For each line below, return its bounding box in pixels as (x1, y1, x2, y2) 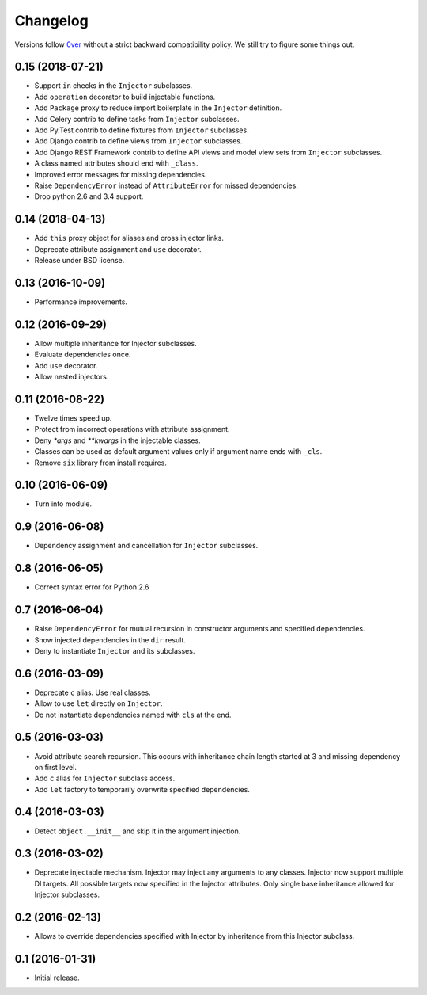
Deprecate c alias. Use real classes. (34, 688, 151, 697)
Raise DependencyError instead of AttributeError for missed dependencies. (34, 181, 298, 190)
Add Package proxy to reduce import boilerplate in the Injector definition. (34, 103, 282, 112)
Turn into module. (34, 499, 93, 509)
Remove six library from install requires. (34, 458, 168, 467)
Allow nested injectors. (34, 372, 109, 382)
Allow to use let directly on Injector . (34, 699, 163, 708)
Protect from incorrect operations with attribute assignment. (34, 425, 230, 434)
